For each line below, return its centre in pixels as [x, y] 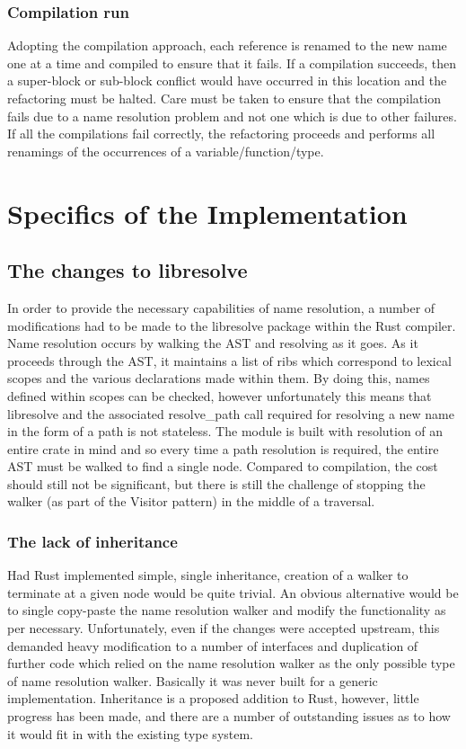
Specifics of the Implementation [207, 213]
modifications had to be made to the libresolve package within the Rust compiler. [232, 325]
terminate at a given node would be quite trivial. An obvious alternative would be [233, 592]
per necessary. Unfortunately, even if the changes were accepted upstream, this [224, 628]
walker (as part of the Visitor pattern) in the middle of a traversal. [191, 501]
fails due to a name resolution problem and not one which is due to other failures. [232, 116]
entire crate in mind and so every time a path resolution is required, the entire [223, 448]
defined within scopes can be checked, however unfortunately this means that [220, 395]
